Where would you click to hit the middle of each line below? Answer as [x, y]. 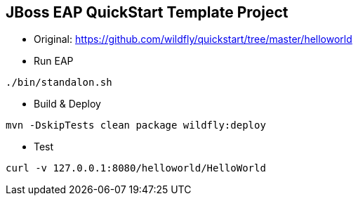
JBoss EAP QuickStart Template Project [147, 12]
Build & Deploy [67, 104]
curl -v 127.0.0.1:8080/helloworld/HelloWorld [136, 168]
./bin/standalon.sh [59, 83]
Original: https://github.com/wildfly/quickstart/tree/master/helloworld [193, 39]
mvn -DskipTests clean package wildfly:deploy [136, 125]
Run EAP [54, 61]
